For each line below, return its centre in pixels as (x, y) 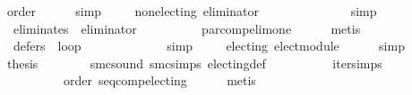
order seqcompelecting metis (159, 80)
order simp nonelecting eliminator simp (192, 11)
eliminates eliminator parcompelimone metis (187, 28)
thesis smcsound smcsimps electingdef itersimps (194, 63)
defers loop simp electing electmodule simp (209, 46)
